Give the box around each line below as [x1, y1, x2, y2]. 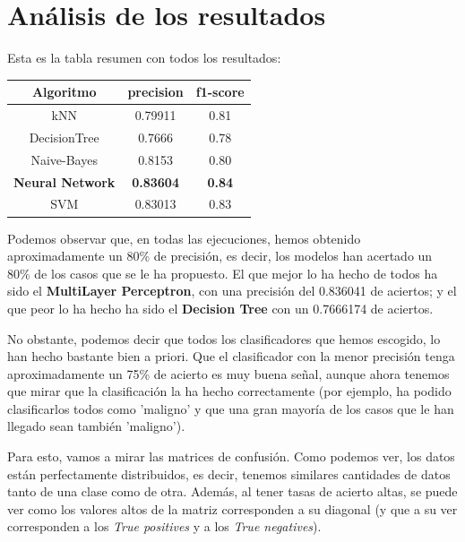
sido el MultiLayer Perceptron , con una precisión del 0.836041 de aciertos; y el [7, 281, 457, 300]
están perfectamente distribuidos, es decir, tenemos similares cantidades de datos [7, 464, 451, 483]
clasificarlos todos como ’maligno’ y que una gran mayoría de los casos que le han [7, 399, 454, 417]
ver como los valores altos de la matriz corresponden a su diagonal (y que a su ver [7, 499, 458, 518]
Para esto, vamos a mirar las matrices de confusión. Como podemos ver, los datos [7, 447, 455, 466]
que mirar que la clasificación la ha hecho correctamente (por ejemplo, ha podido [7, 382, 452, 400]
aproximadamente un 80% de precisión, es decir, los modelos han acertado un [7, 246, 433, 265]
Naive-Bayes [30, 150, 98, 168]
